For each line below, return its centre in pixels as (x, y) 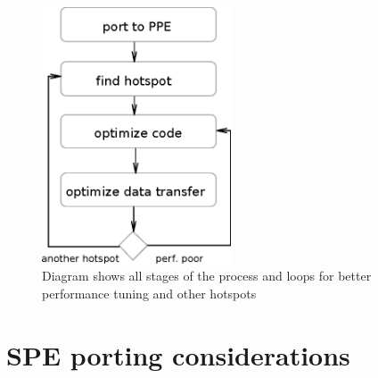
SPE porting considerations (178, 354)
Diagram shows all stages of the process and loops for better (207, 276)
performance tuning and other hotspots (149, 293)
